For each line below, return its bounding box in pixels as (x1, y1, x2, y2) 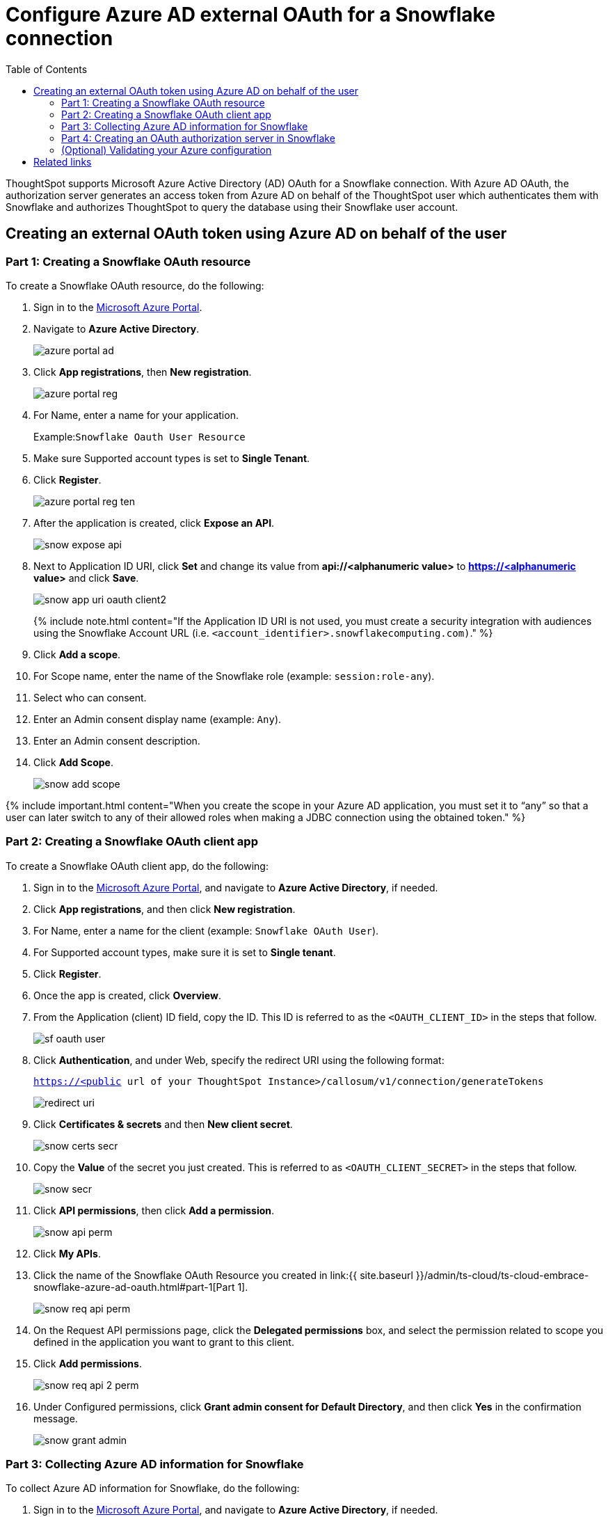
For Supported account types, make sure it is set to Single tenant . (33, 946, 336, 958)
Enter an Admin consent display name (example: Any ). (33, 713, 282, 725)
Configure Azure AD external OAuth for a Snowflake (6, 3, 495, 26)
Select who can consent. (33, 691, 147, 704)
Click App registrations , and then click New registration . (33, 903, 296, 915)
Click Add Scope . (33, 756, 113, 768)
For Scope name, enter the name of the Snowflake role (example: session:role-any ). (33, 669, 435, 682)
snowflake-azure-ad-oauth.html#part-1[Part (33, 1280, 235, 1293)
